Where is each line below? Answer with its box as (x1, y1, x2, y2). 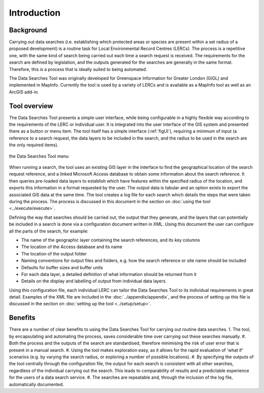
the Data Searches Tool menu (9, 153, 69, 159)
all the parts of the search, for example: (9, 228, 88, 234)
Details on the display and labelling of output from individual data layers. (21, 278, 167, 284)
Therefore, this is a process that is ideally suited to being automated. (9, 66, 147, 72)
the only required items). (9, 142, 59, 148)
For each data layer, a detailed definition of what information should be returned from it (21, 271, 197, 277)
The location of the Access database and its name (21, 244, 123, 250)
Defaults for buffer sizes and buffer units (21, 264, 103, 270)
